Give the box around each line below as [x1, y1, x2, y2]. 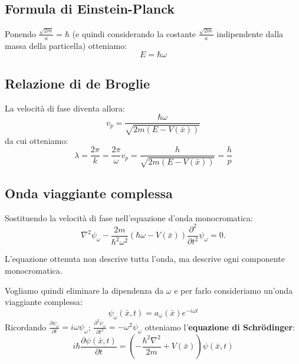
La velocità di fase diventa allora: [5, 101, 125, 114]
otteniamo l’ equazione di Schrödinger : [144, 320, 295, 333]
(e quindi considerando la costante [72, 27, 196, 40]
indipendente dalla [216, 27, 284, 40]
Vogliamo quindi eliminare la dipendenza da [5, 284, 164, 296]
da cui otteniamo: [5, 134, 68, 146]
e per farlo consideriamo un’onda [174, 284, 293, 296]
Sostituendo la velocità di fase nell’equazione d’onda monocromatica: [5, 211, 253, 224]
